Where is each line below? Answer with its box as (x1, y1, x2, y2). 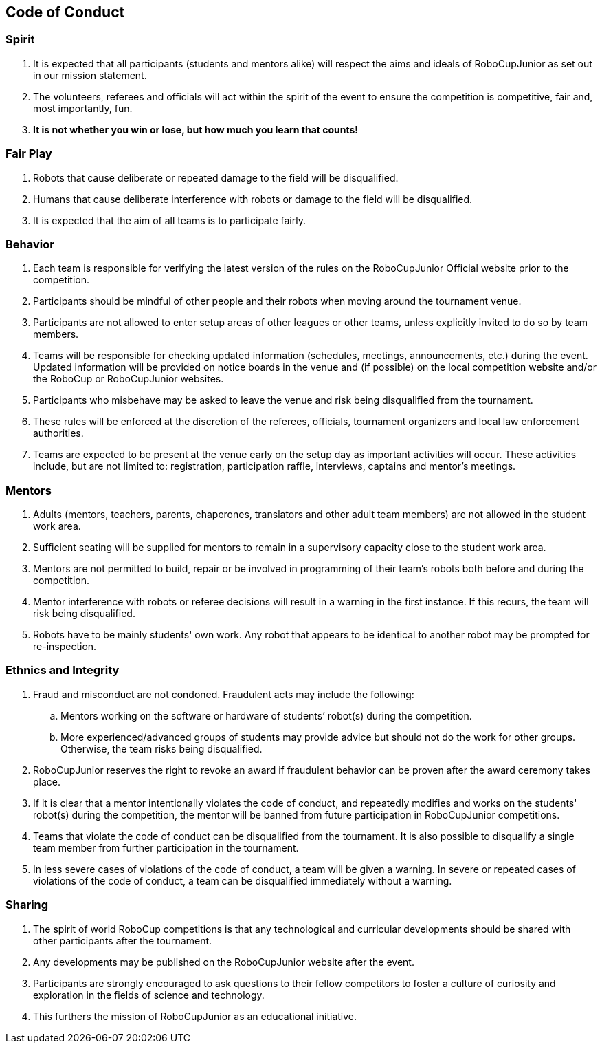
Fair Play (5, 147, 52, 161)
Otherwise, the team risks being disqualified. (60, 742, 263, 755)
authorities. (33, 427, 84, 440)
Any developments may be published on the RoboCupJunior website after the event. (33, 955, 414, 968)
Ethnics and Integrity (5, 663, 120, 678)
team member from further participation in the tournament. (33, 841, 299, 854)
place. (33, 775, 61, 788)
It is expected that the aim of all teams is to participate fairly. (33, 214, 306, 226)
